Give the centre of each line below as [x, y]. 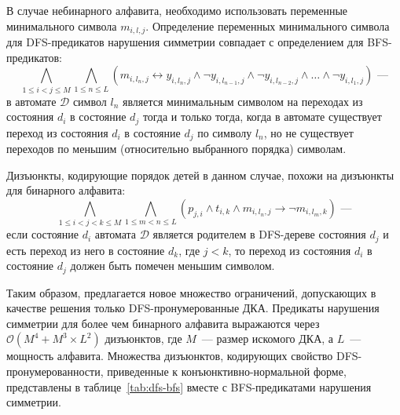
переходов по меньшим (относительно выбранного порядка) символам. [176, 149]
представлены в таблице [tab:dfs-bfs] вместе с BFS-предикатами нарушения [189, 386]
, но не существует [308, 132]
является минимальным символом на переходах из [242, 101]
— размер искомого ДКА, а [268, 339]
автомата [116, 234]
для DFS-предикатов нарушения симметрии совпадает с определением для [185, 42]
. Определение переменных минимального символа [268, 25]
